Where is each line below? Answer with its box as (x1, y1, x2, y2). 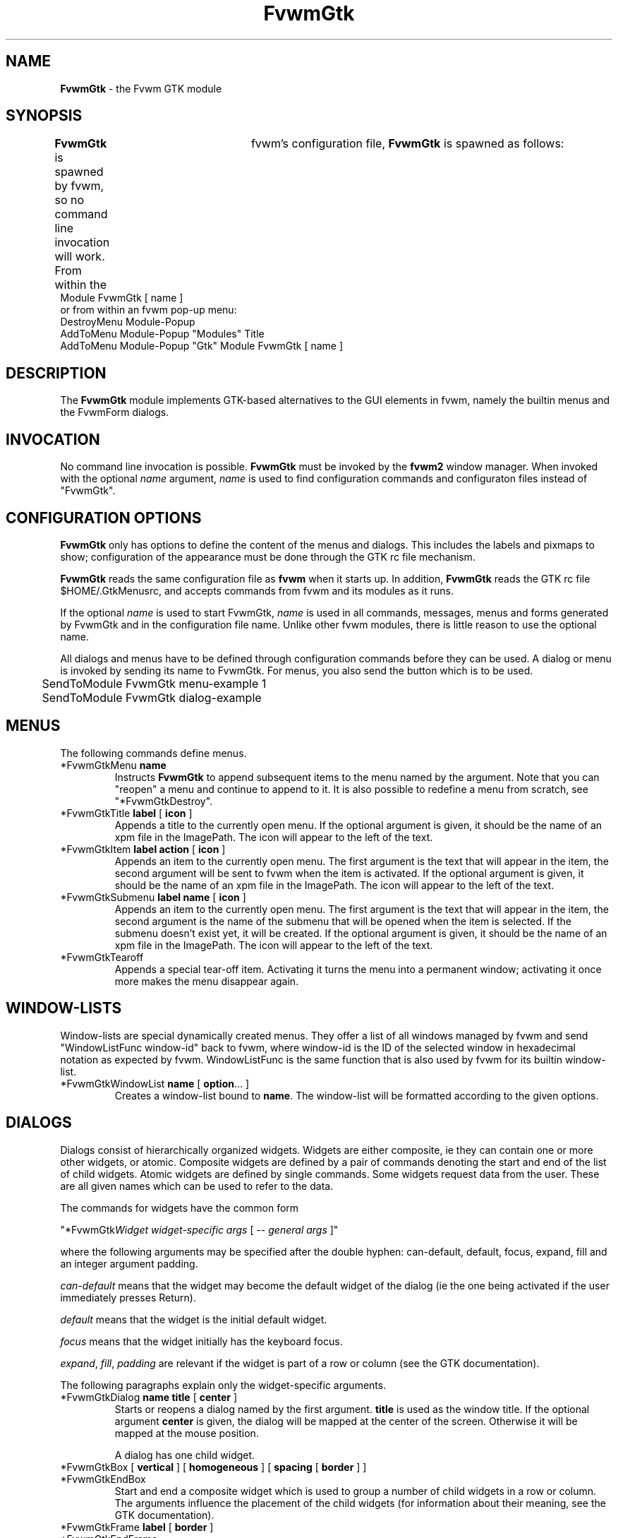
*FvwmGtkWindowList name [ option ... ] (60, 1077, 250, 1090)
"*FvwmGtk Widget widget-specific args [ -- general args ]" (60, 1223, 339, 1236)
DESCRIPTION (6, 364, 107, 382)
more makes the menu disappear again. (114, 974, 299, 987)
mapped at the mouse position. (114, 1426, 259, 1439)
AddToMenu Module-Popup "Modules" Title (60, 328, 265, 340)
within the (54, 278, 107, 292)
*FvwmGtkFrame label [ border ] (60, 1520, 214, 1533)
